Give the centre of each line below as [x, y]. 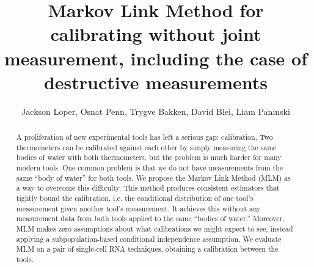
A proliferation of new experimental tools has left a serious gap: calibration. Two [144, 137]
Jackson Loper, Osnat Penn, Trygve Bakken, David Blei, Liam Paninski [156, 111]
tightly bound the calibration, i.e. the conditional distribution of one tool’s [135, 198]
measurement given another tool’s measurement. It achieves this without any [138, 208]
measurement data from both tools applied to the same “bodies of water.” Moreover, [150, 218]
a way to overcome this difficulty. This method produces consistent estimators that [148, 188]
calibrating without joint [156, 34]
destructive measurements [156, 82]
